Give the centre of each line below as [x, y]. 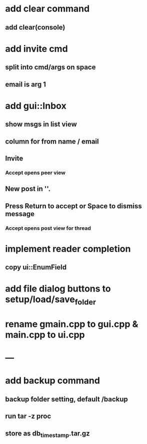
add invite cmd [37, 49]
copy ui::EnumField [36, 267]
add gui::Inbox [36, 106]
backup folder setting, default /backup [67, 399]
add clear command [47, 9]
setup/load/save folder [51, 300]
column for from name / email [52, 141]
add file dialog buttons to [58, 289]
